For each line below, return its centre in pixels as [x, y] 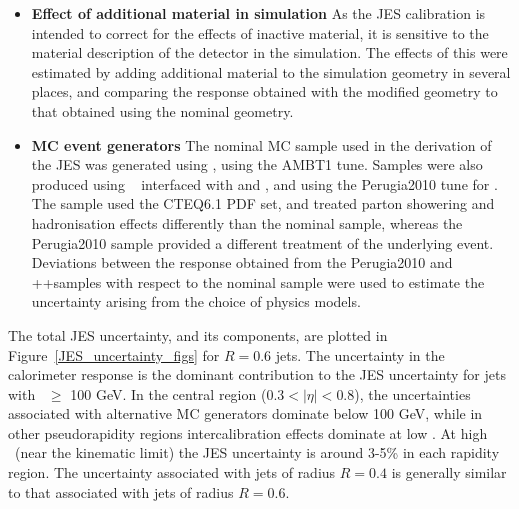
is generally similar [449, 472]
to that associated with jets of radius [121, 491]
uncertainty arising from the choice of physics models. [196, 301]
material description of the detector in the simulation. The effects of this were [269, 52]
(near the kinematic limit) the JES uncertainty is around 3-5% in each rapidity [257, 452]
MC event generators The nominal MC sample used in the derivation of [261, 144]
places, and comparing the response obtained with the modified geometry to [264, 91]
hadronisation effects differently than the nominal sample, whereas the [247, 222]
